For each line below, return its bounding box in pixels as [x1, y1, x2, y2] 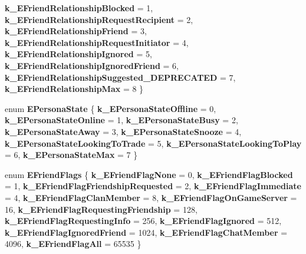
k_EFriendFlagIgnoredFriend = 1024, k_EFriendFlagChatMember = [5, 226, 288, 238]
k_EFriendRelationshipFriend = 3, [5, 25, 147, 37]
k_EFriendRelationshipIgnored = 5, [5, 48, 152, 60]
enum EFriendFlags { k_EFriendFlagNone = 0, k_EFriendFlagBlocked [5, 168, 293, 180]
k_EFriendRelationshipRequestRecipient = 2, [5, 13, 193, 25]
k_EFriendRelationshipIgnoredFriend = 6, [5, 59, 179, 71]
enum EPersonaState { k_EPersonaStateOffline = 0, [5, 102, 216, 114]
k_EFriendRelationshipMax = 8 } [5, 83, 144, 95]
